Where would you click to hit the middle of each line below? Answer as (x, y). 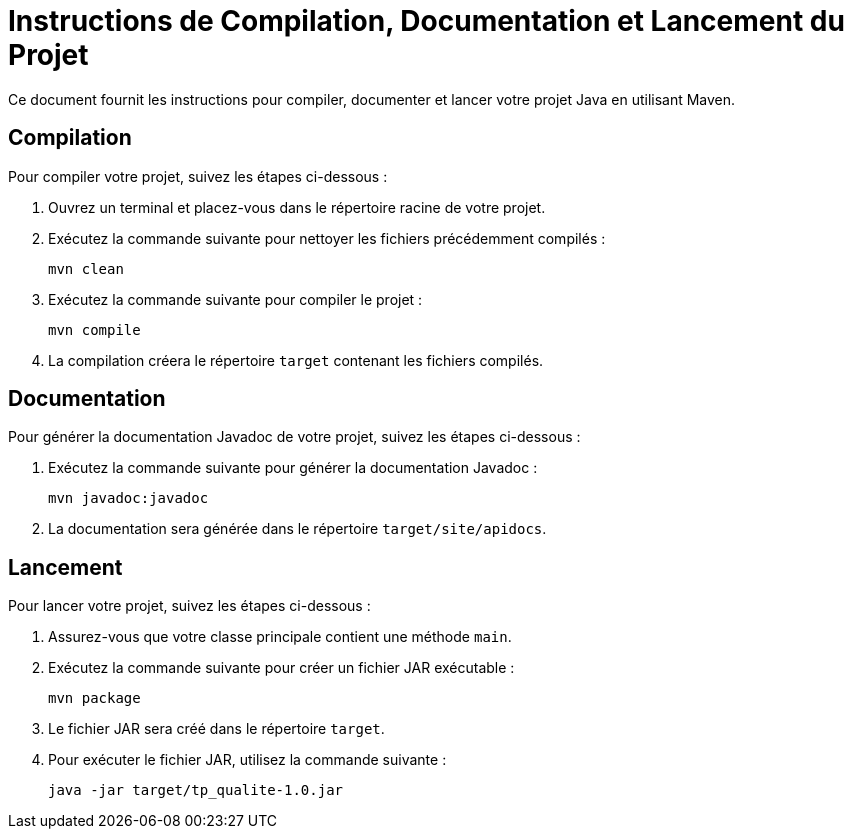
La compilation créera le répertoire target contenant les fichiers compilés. (296, 360)
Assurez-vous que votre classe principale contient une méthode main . (280, 637)
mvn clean (86, 268)
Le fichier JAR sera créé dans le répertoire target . (216, 729)
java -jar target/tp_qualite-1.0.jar (196, 790)
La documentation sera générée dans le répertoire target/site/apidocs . (297, 529)
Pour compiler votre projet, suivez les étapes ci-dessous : (198, 176)
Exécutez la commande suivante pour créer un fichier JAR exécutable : (281, 668)
